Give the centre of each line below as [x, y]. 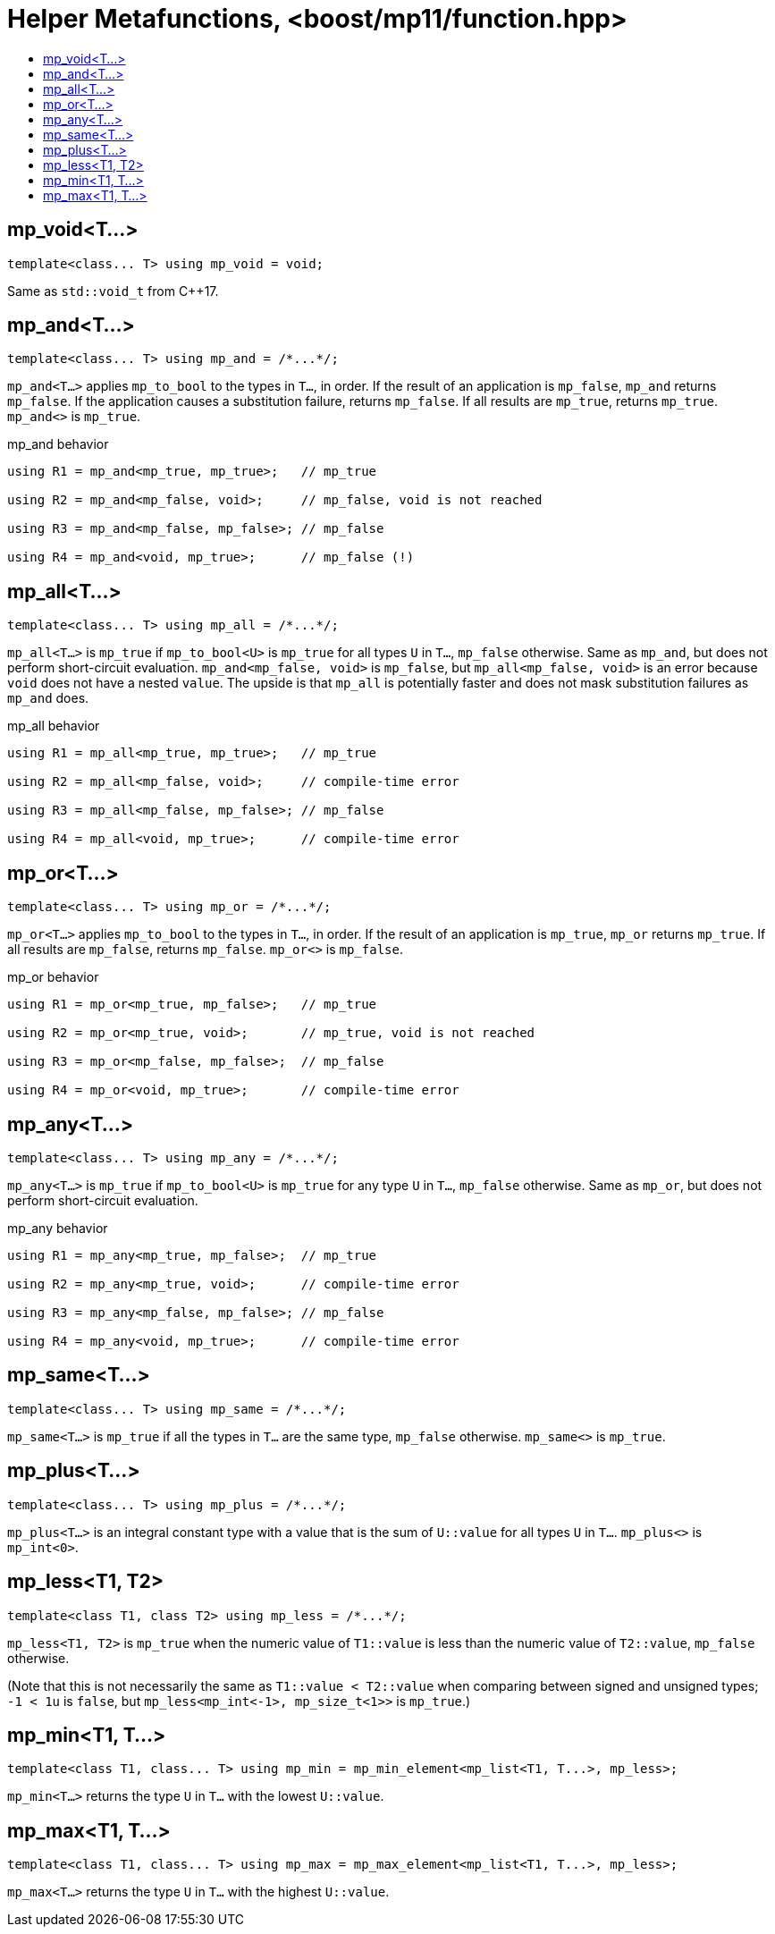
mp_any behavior [58, 1228]
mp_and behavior [58, 444]
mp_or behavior [53, 977]
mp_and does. [48, 698]
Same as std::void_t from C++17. [113, 291]
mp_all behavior [54, 726]
